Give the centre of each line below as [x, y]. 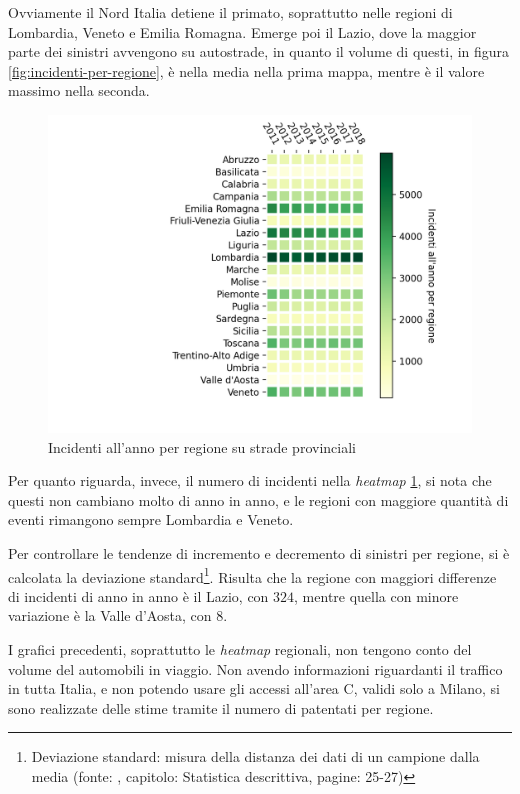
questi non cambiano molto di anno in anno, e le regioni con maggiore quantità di [258, 499]
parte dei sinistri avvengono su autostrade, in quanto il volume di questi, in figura [259, 51]
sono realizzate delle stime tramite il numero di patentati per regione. [221, 707]
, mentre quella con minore [376, 595]
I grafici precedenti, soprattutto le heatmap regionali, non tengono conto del [240, 648]
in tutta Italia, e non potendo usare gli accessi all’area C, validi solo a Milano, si [254, 688]
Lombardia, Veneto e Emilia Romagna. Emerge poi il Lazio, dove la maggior [242, 31]
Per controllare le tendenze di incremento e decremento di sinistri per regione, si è [259, 552]
